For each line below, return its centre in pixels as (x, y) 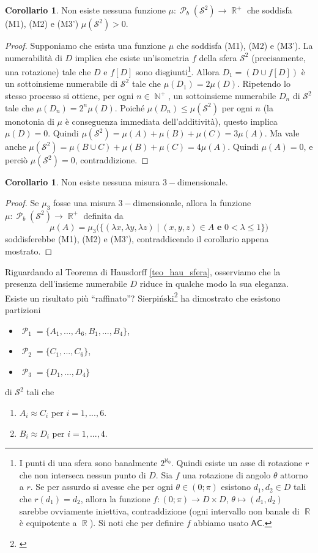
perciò (16, 160)
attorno (294, 474)
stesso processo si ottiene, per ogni (69, 96)
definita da (103, 215)
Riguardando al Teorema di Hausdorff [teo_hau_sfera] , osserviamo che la (143, 271)
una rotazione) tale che (48, 71)
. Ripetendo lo (264, 84)
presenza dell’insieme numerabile (66, 284)
